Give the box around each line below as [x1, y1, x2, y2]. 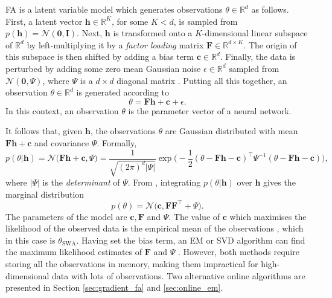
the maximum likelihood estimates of [5, 245, 142, 258]
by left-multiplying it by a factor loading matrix [27, 38, 204, 51]
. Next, [77, 27, 103, 39]
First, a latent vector [5, 15, 83, 27]
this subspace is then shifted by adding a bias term [5, 50, 194, 63]
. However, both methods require [178, 245, 299, 258]
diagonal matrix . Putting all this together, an [117, 74, 287, 86]
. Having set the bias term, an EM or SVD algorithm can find [76, 233, 305, 246]
